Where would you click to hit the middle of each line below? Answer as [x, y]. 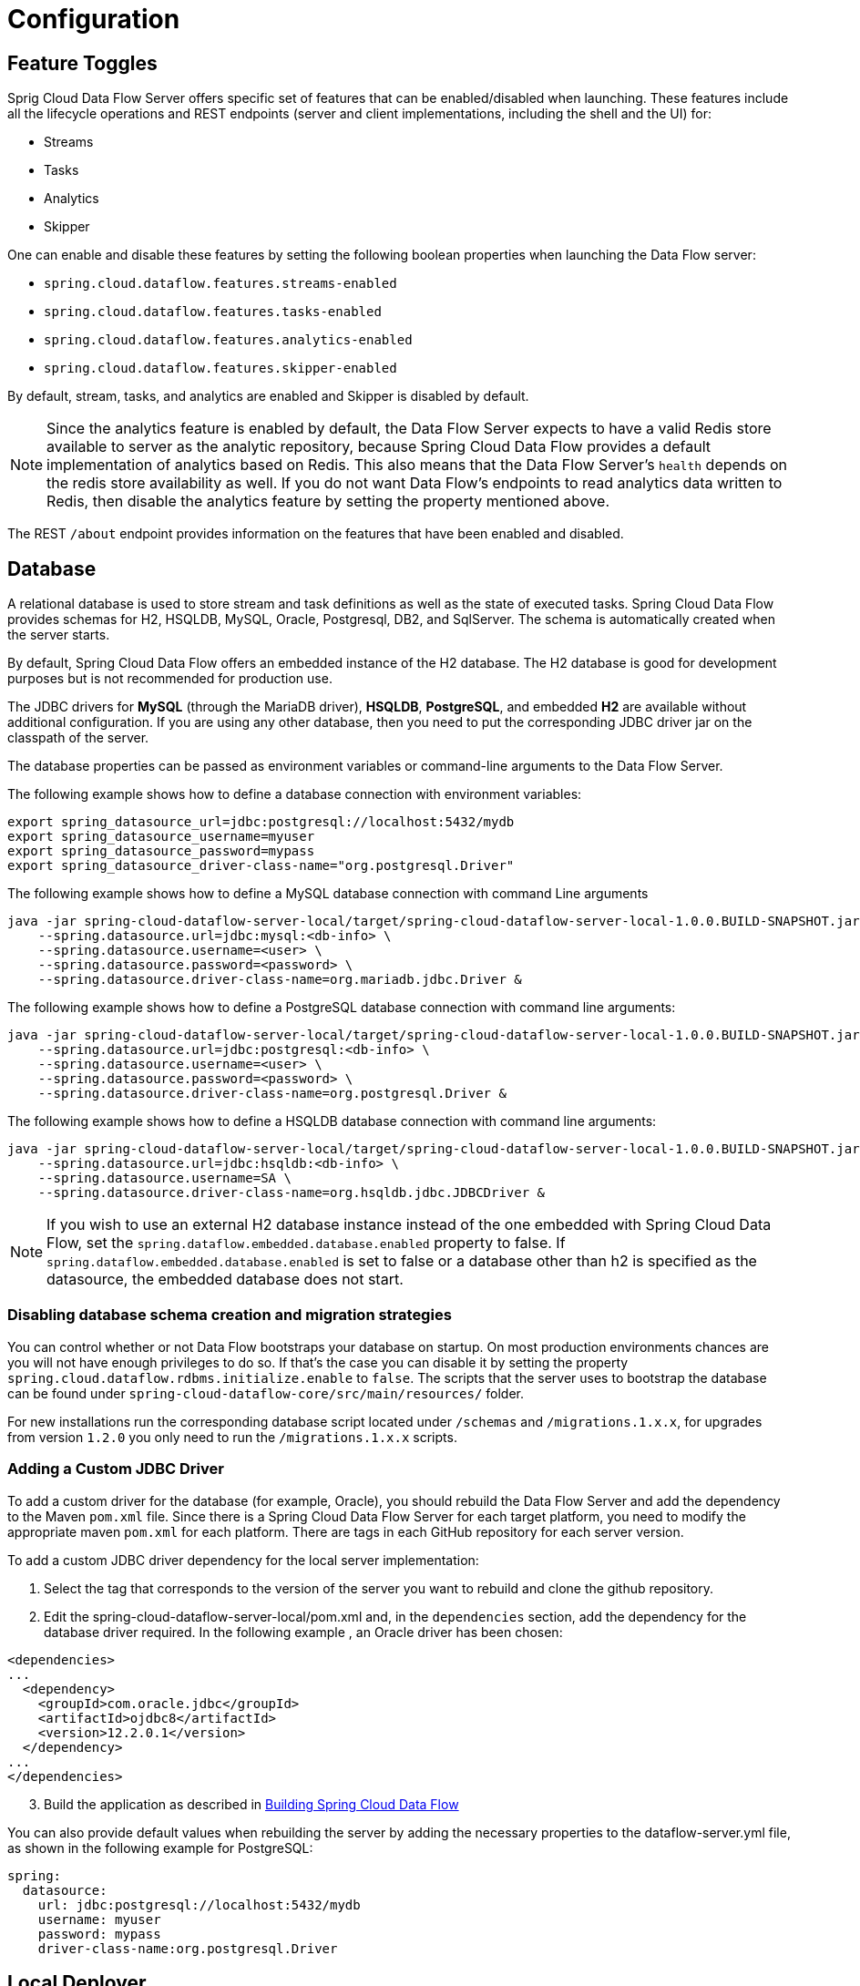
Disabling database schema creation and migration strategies [230, 1315]
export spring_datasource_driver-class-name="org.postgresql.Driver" [261, 866]
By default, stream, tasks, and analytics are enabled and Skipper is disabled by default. [268, 396]
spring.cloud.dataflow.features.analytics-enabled [228, 340]
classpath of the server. [78, 738]
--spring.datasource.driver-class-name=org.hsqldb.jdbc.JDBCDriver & [292, 1193]
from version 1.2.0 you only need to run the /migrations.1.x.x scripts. [232, 1437]
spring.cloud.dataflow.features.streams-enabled [220, 284]
